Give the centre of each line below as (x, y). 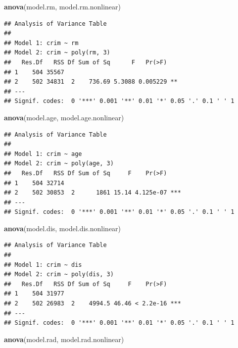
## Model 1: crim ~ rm (41, 43)
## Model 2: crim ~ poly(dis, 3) (59, 274)
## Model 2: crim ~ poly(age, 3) (59, 164)
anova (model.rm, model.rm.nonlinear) (62, 6)
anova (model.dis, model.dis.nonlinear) (63, 228)
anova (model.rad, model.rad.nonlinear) (64, 339)
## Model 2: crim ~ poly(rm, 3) (57, 53)
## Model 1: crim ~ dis (43, 265)
